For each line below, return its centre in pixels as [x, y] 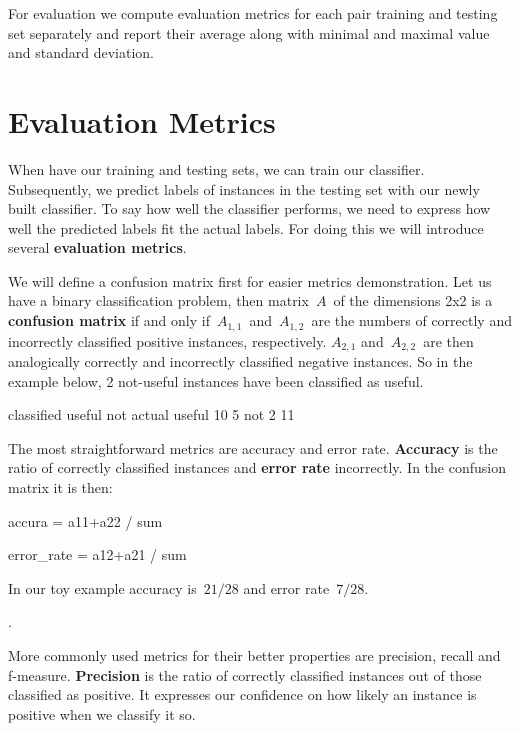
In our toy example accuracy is [102, 587]
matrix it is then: [60, 486]
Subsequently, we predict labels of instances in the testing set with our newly [244, 188]
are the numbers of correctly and [411, 320]
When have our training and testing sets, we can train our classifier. [216, 168]
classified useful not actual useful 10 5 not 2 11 [151, 414]
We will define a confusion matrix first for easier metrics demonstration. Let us [250, 280]
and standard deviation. [81, 52]
